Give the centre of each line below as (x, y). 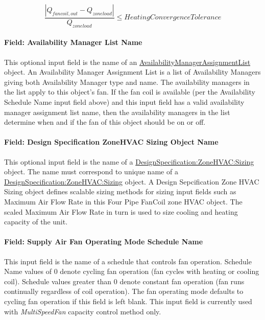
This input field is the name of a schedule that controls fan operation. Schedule (128, 261)
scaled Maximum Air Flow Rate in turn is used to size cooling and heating (121, 211)
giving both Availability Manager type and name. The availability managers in (127, 82)
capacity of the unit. (36, 222)
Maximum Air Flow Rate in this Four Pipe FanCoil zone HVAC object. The (123, 201)
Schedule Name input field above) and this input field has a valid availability (124, 102)
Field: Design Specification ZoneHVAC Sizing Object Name (111, 142)
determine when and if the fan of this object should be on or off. (105, 122)
